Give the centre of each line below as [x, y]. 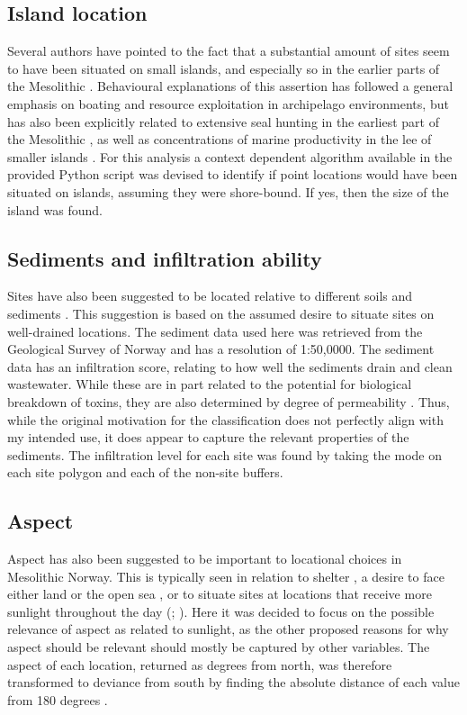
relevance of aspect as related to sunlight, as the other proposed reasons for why [228, 629]
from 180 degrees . [58, 699]
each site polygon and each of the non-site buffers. [145, 472]
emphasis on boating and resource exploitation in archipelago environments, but [228, 103]
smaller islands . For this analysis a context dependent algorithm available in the [230, 156]
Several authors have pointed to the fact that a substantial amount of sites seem [229, 51]
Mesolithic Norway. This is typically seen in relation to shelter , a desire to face [226, 576]
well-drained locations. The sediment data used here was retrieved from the [215, 331]
